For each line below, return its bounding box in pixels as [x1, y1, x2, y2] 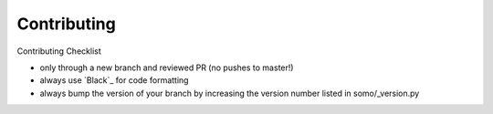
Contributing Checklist [16, 46, 101, 57]
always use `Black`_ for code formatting [39, 75, 189, 86]
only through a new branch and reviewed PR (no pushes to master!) [39, 62, 294, 73]
